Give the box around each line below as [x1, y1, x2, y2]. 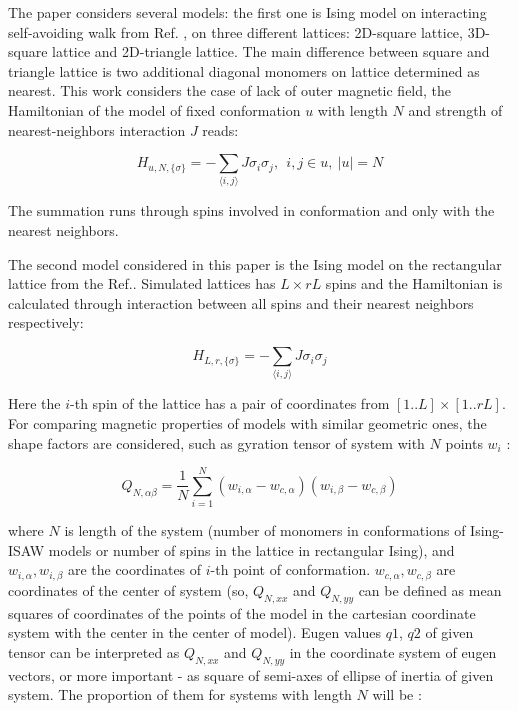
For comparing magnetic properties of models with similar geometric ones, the [8, 412, 487, 433]
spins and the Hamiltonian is [325, 273, 503, 294]
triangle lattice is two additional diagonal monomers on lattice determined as [8, 60, 480, 81]
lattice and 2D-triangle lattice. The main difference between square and [52, 41, 490, 62]
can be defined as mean [358, 579, 502, 600]
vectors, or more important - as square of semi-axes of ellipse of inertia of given [8, 664, 494, 685]
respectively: [8, 312, 84, 333]
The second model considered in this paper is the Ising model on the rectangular [8, 253, 502, 274]
